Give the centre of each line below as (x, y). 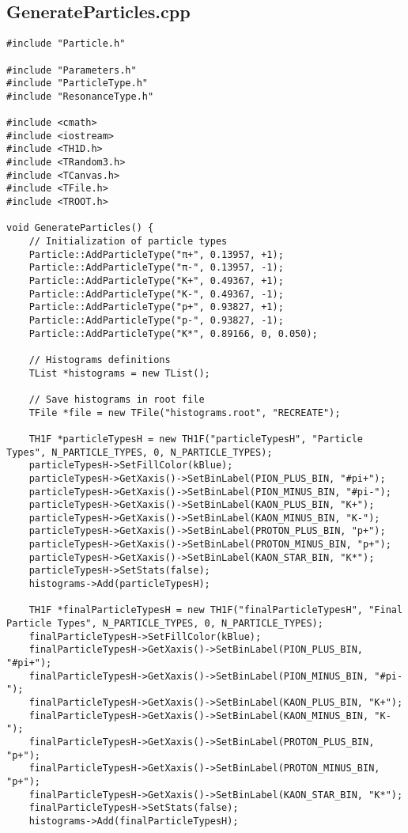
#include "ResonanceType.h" (80, 96)
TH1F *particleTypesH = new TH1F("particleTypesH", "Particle (196, 439)
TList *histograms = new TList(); (119, 373)
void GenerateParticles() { (80, 228)
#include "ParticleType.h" (77, 83)
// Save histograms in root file (117, 399)
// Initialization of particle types (128, 242)
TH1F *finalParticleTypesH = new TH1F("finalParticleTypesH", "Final (216, 610)
